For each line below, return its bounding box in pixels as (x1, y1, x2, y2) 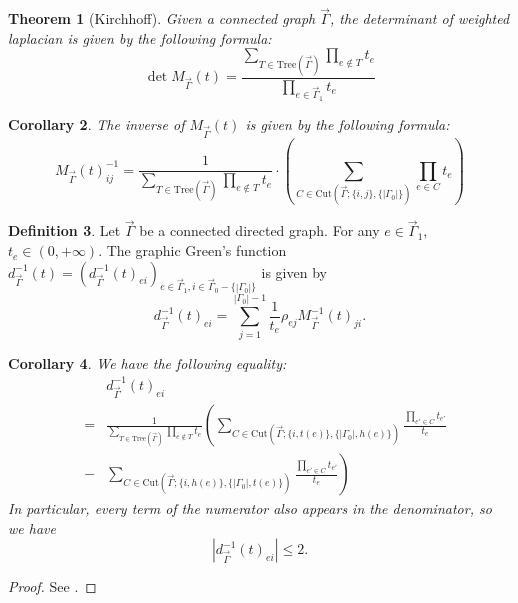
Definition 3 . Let (8, 220, 121, 241)
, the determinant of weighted (330, 8, 510, 29)
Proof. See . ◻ (8, 576, 97, 597)
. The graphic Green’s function (98, 240, 287, 261)
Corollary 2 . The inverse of (8, 113, 185, 134)
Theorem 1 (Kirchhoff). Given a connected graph (8, 8, 316, 29)
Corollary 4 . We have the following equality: (8, 352, 287, 373)
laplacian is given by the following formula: (8, 27, 272, 48)
